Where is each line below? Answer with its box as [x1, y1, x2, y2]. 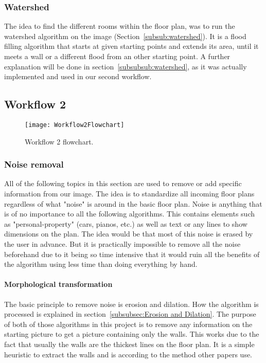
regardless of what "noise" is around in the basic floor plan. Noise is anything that [4, 198, 262, 209]
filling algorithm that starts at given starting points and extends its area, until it [4, 41, 259, 51]
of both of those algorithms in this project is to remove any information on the [4, 318, 253, 329]
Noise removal [4, 158, 64, 171]
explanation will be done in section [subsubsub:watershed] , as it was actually [4, 61, 247, 71]
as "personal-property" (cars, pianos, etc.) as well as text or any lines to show [4, 218, 247, 229]
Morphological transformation [4, 279, 113, 289]
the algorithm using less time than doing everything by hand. [4, 259, 198, 269]
